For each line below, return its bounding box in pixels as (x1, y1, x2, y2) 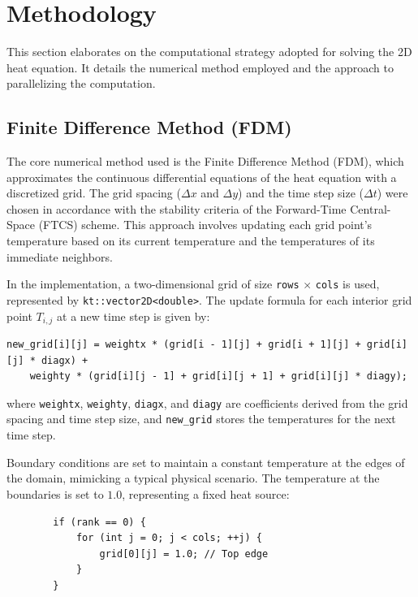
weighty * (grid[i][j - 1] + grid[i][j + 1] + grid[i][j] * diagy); (29, 370, 407, 383)
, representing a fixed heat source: (122, 485, 290, 502)
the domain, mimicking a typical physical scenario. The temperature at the (6, 469, 380, 487)
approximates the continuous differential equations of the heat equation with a (6, 168, 397, 185)
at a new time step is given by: (57, 307, 210, 324)
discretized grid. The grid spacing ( (6, 184, 181, 201)
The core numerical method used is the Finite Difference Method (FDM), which (6, 153, 404, 170)
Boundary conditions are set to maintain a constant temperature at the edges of (6, 453, 405, 470)
